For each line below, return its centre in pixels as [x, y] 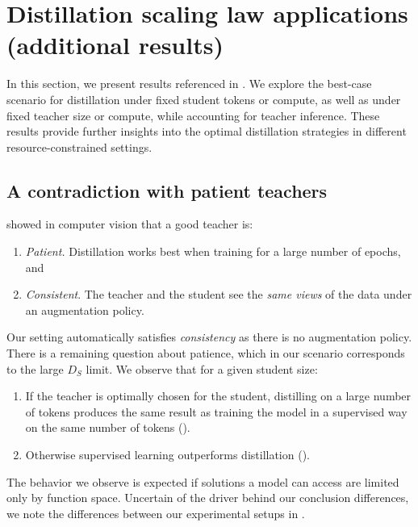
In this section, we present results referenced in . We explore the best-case [189, 84]
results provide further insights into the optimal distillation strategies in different [207, 131]
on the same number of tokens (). [108, 427]
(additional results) [115, 45]
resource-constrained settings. [79, 146]
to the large [35, 368]
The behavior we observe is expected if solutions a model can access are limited [203, 481]
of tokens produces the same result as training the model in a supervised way [216, 411]
